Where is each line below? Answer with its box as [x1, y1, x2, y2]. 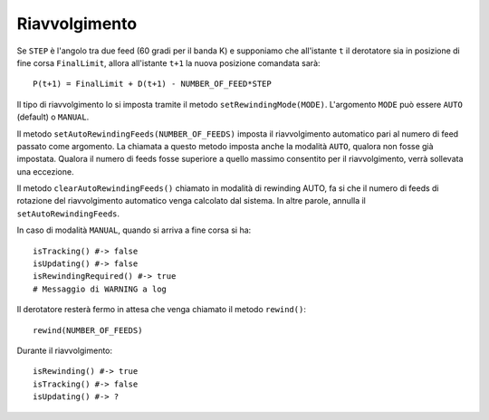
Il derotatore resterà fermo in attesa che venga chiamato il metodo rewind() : [16, 304, 307, 315]
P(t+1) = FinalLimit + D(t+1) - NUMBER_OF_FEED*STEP [33, 79, 272, 90]
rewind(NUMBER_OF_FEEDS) [33, 325, 143, 335]
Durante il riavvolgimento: [16, 345, 113, 356]
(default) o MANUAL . [16, 111, 90, 122]
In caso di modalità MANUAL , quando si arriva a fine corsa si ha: [16, 224, 252, 235]
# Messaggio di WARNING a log [33, 283, 168, 294]
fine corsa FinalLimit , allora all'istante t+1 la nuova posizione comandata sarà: [16, 57, 321, 68]
